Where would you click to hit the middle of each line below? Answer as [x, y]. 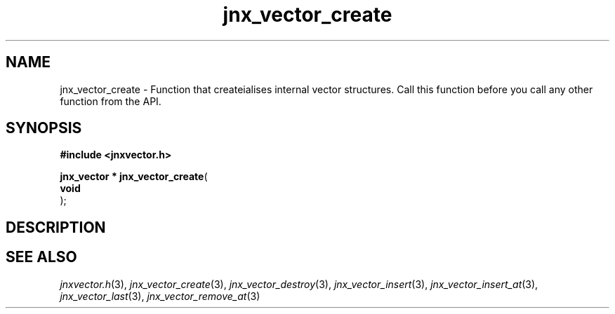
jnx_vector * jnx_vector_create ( [134, 177]
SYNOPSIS [44, 128]
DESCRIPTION [56, 227]
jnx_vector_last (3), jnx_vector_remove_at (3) [160, 296]
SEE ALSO [41, 257]
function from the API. [111, 101]
